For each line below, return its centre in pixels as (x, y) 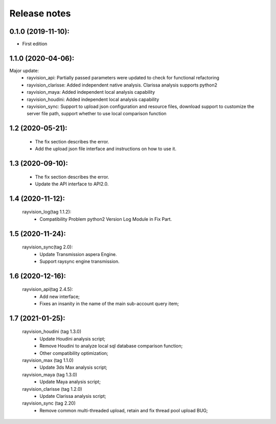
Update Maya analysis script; (70, 382)
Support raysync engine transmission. (79, 261)
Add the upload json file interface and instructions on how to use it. (106, 149)
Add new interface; (60, 296)
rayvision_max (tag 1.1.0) (48, 361)
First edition (35, 44)
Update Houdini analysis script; (73, 338)
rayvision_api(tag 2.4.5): (48, 289)
